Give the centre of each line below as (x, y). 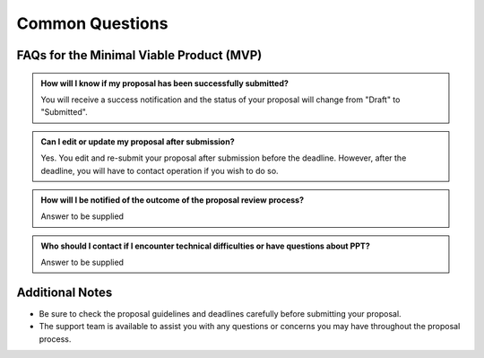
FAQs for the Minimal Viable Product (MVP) (139, 55)
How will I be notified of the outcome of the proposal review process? (173, 200)
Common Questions (92, 23)
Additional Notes (65, 292)
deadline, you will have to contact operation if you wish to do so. (160, 170)
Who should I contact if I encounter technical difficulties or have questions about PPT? (206, 246)
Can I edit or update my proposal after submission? (138, 141)
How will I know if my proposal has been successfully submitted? (164, 83)
